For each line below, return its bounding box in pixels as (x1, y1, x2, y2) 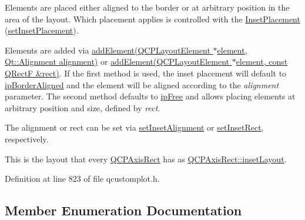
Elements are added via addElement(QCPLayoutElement (5, 44, 210, 56)
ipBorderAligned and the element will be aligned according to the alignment (5, 78, 279, 91)
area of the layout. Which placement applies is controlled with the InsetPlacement (5, 12, 300, 25)
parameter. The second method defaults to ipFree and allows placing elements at (5, 90, 296, 102)
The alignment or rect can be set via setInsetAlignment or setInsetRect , (5, 121, 264, 134)
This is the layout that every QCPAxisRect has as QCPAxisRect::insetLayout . (5, 152, 287, 165)
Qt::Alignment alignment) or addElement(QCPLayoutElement (5, 55, 229, 68)
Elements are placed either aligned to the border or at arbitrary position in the (5, 1, 290, 13)
